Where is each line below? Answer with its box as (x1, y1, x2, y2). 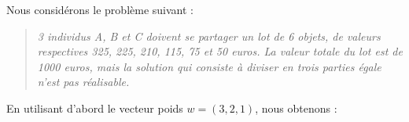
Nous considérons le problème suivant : (6, 2, 193, 17)
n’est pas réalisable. (37, 74, 130, 90)
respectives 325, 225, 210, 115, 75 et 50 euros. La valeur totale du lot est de (37, 43, 403, 59)
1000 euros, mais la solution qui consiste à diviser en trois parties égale (37, 58, 381, 74)
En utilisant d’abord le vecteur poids (6, 99, 183, 116)
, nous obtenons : (255, 99, 337, 116)
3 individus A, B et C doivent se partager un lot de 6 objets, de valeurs (37, 27, 381, 44)
